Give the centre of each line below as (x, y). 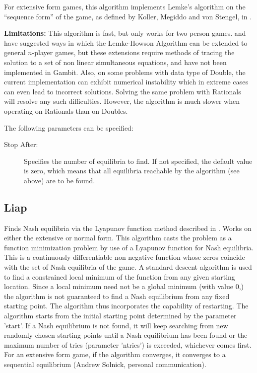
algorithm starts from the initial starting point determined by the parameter (120, 316)
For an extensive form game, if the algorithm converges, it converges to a (115, 354)
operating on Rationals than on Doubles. (66, 111)
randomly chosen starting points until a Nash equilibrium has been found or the (126, 335)
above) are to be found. (60, 180)
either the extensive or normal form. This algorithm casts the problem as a (118, 238)
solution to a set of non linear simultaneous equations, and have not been (115, 62)
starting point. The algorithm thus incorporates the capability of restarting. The (126, 306)
